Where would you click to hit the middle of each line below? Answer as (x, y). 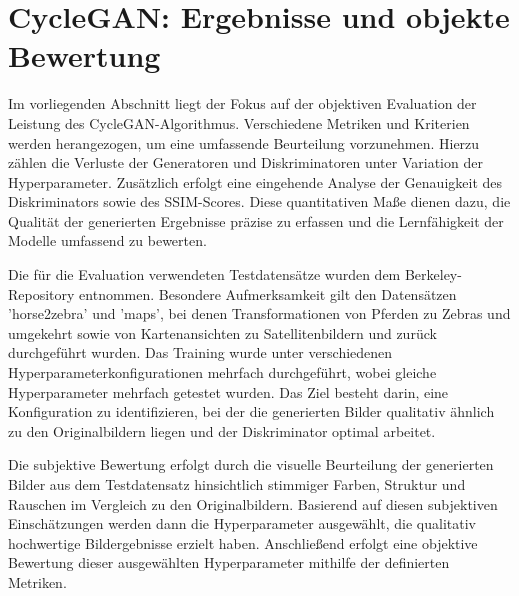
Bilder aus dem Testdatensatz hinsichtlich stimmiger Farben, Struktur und (237, 484)
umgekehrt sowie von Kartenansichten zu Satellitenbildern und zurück (222, 332)
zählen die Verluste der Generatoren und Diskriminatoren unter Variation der (245, 162)
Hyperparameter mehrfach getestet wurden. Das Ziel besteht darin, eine (228, 391)
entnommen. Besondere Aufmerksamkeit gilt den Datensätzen (268, 293)
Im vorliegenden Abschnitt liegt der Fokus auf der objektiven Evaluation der (242, 103)
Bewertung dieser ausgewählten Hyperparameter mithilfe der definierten (229, 562)
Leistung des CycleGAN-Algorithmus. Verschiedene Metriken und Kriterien (239, 122)
